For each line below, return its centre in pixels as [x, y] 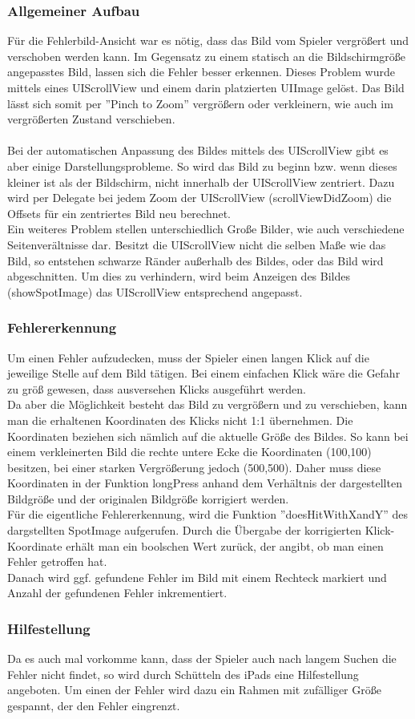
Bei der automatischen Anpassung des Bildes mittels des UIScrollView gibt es [198, 150]
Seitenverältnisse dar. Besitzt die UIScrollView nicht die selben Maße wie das [197, 244]
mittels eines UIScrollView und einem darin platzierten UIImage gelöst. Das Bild [206, 87]
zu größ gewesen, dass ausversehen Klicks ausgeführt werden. [157, 388]
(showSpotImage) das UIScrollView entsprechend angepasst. [155, 291]
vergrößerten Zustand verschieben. [91, 119]
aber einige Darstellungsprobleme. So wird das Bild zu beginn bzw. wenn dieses [202, 166]
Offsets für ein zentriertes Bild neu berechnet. [119, 213]
